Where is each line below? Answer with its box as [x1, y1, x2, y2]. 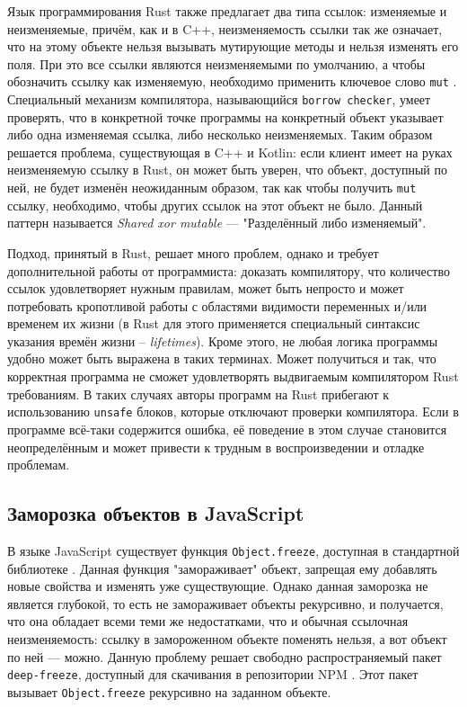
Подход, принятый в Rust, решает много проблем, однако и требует [7, 243, 379, 262]
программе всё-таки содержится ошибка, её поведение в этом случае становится [7, 419, 447, 438]
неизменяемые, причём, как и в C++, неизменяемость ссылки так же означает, [7, 19, 443, 38]
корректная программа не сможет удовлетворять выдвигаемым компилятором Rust [7, 367, 459, 386]
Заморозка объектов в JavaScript [7, 499, 304, 527]
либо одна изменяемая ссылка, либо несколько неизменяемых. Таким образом [7, 125, 433, 144]
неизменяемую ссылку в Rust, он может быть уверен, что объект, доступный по [7, 160, 447, 179]
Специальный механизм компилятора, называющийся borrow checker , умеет [7, 90, 431, 109]
